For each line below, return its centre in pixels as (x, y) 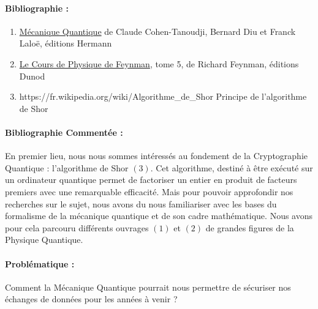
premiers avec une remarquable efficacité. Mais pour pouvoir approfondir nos (149, 191)
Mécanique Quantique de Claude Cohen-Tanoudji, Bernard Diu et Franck (157, 31)
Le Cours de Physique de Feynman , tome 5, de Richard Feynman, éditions (159, 63)
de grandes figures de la (250, 227)
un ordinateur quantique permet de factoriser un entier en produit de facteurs (151, 180)
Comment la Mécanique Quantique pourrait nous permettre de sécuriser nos (148, 287)
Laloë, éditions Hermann (66, 43)
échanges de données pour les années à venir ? (91, 299)
